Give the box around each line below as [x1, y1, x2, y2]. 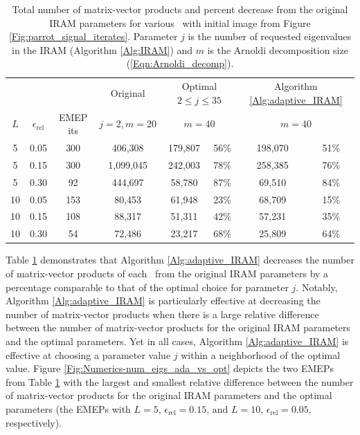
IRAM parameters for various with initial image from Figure [49, 15, 311, 30]
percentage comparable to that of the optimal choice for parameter [6, 279, 289, 294]
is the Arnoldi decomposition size [207, 42, 348, 57]
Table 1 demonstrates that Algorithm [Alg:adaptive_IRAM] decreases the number [6, 252, 354, 267]
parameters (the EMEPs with [6, 401, 131, 416]
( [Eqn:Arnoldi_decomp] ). [126, 56, 234, 71]
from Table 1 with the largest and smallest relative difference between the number [6, 374, 354, 389]
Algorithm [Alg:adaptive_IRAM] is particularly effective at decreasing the [6, 293, 321, 308]
